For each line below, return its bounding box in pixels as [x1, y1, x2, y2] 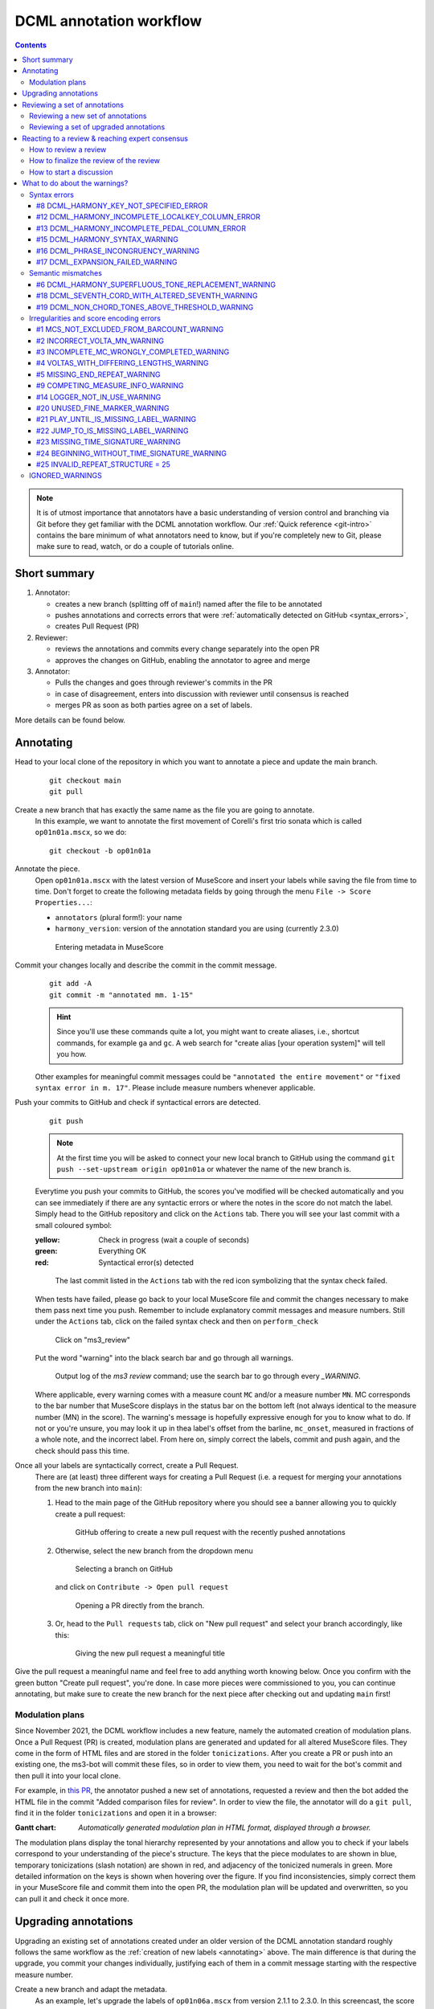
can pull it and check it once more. [14, 1893, 129, 1904]
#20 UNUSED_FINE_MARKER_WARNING [36, 403, 170, 413]
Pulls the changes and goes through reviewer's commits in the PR [55, 677, 273, 687]
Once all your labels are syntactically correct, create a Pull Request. [14, 1461, 239, 1471]
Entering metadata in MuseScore [55, 942, 164, 951]
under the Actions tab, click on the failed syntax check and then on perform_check [35, 1316, 319, 1326]
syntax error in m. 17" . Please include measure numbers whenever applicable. [35, 1083, 316, 1093]
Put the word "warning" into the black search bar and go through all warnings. [35, 1353, 293, 1363]
